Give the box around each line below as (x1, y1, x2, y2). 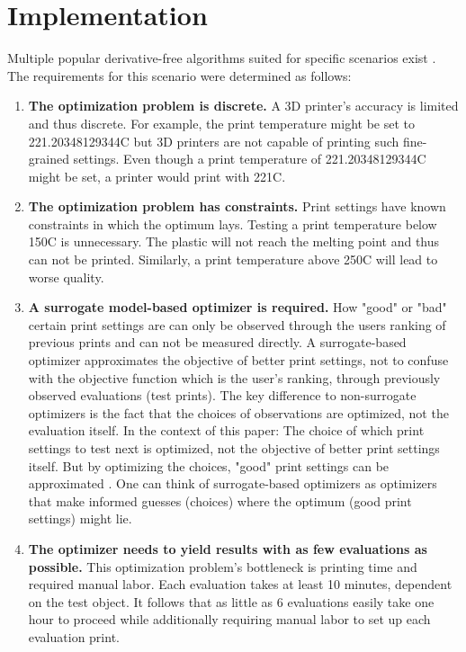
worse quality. (28, 267, 104, 286)
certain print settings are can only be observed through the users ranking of (28, 315, 446, 334)
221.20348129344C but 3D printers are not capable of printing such (28, 131, 399, 150)
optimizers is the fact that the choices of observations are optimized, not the (28, 403, 449, 422)
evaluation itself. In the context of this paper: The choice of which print (28, 421, 425, 440)
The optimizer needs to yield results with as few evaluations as (28, 539, 427, 558)
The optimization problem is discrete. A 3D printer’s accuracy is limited (28, 96, 459, 115)
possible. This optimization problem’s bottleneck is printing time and (28, 557, 417, 576)
